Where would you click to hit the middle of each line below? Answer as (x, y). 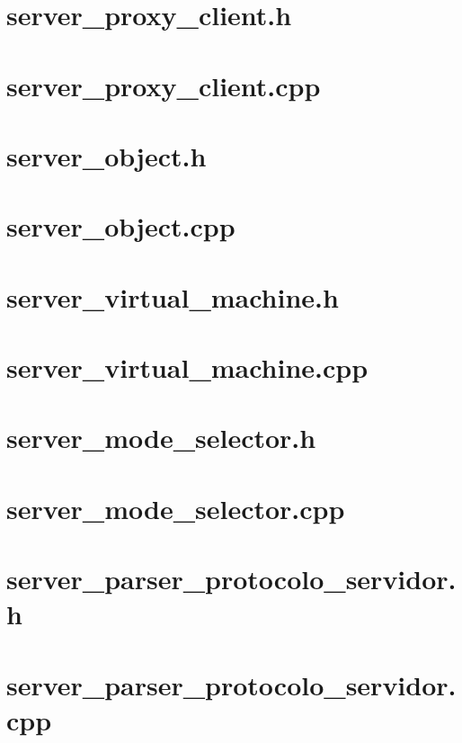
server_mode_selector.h (161, 438)
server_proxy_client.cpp (164, 85)
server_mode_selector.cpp (176, 508)
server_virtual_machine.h (173, 296)
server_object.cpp (121, 226)
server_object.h (107, 155)
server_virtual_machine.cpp (187, 367)
